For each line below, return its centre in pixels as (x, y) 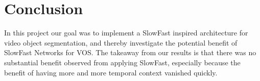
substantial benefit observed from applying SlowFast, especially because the (122, 62)
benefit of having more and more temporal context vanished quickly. (111, 72)
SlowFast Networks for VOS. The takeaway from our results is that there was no (130, 52)
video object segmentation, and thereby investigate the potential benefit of (121, 42)
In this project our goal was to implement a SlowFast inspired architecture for (126, 33)
